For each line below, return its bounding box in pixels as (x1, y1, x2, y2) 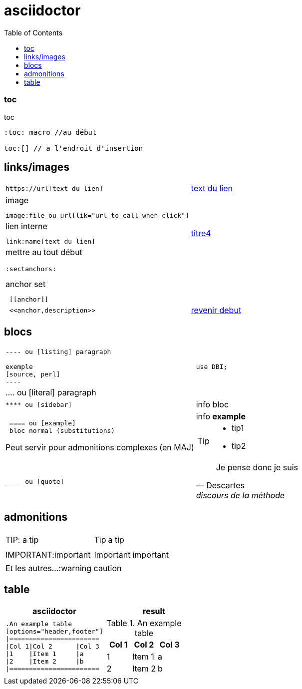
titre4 (191, 228, 211, 239)
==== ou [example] (9, 419, 76, 427)
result (143, 606, 166, 616)
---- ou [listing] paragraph (5, 348, 111, 356)
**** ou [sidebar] (5, 400, 72, 408)
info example (196, 411, 246, 422)
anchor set (5, 279, 46, 290)
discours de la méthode (196, 490, 285, 501)
